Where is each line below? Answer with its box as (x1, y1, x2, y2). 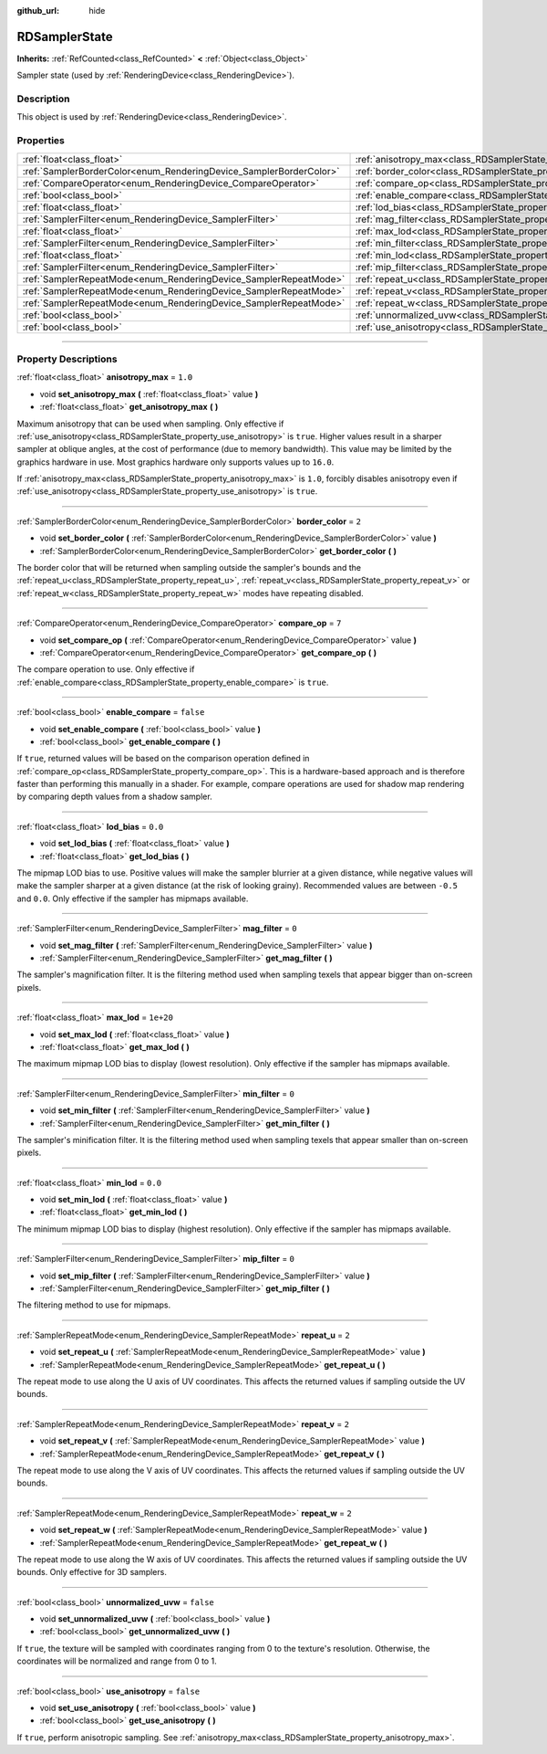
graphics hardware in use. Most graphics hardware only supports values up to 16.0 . (16, 457, 335, 467)
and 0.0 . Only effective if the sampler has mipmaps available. (16, 893, 249, 904)
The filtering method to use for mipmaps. (16, 1299, 171, 1310)
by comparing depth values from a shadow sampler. (16, 791, 213, 803)
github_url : (16, 5, 59, 16)
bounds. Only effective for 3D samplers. (16, 1567, 168, 1578)
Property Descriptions (16, 352, 118, 365)
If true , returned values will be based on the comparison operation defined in (16, 753, 310, 764)
